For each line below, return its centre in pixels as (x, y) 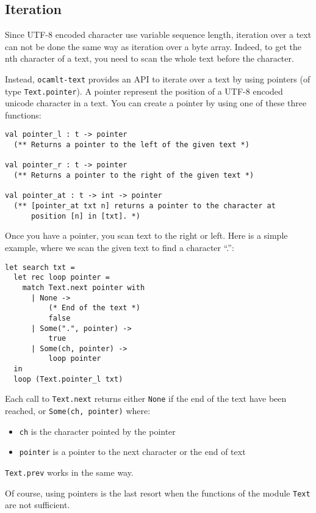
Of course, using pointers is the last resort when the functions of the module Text (158, 493)
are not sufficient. (38, 505)
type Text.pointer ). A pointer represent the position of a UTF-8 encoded (144, 91)
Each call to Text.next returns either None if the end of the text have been (146, 398)
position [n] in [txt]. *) (85, 216)
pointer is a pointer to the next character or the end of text (132, 452)
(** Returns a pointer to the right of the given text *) (134, 176)
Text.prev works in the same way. (69, 472)
